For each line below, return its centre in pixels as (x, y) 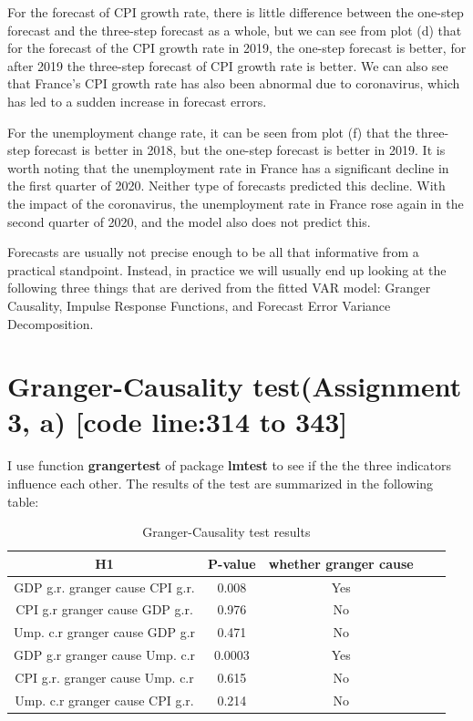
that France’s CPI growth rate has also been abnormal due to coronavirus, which (234, 83)
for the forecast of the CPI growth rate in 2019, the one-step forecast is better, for (237, 48)
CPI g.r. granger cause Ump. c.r (104, 677)
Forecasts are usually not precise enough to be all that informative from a (213, 252)
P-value (232, 563)
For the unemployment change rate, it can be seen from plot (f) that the (210, 132)
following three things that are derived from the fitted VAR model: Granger (219, 288)
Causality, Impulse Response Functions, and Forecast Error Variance (199, 305)
